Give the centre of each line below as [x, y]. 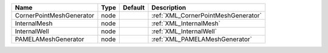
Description [169, 8]
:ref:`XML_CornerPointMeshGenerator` [207, 15]
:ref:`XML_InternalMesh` [186, 23]
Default [134, 8]
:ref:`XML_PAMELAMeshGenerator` [202, 39]
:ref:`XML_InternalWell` [184, 31]
